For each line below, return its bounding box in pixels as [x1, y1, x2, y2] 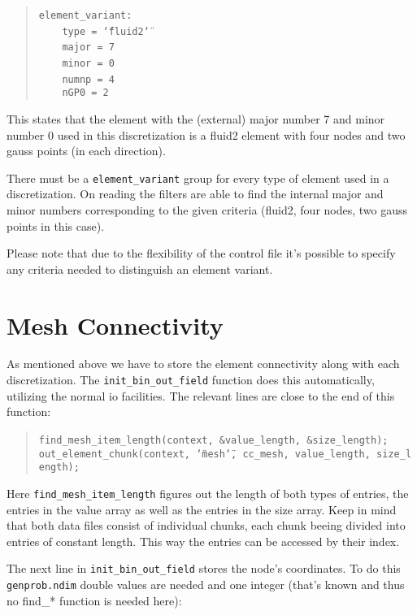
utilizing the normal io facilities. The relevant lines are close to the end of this [7, 387, 395, 404]
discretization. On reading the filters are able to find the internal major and [7, 185, 384, 202]
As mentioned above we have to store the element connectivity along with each [7, 355, 400, 372]
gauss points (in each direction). [7, 142, 166, 159]
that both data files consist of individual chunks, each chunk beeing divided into [7, 517, 406, 534]
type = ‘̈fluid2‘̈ [62, 25, 150, 37]
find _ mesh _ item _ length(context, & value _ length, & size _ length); [38, 434, 389, 446]
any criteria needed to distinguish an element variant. [7, 260, 273, 277]
